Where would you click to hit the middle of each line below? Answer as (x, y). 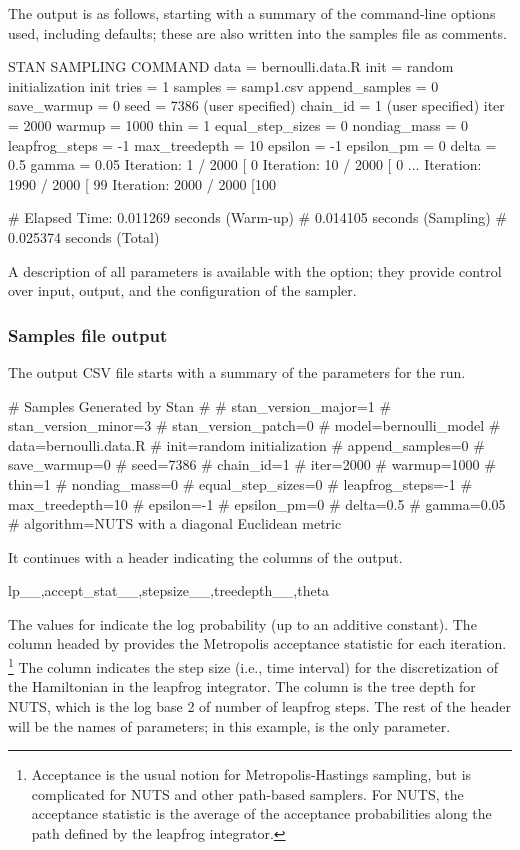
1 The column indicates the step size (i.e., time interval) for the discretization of (253, 665)
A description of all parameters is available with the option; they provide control (255, 270)
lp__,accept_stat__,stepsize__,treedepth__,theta (169, 590)
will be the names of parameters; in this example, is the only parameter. (229, 725)
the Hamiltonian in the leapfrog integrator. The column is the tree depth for (242, 686)
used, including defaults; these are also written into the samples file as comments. (257, 32)
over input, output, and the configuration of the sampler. (182, 290)
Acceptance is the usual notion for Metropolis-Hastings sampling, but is (251, 774)
